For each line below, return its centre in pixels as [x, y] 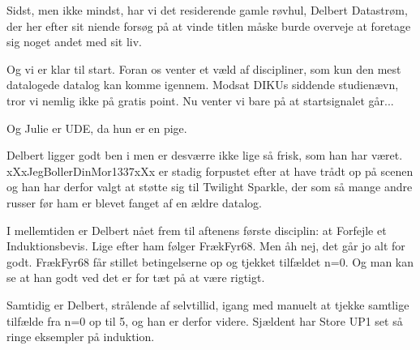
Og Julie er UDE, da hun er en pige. [97, 128]
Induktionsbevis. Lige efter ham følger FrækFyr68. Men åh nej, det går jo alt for [206, 246]
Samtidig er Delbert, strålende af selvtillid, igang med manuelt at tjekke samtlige [208, 304]
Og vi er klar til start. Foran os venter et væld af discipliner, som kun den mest [204, 68]
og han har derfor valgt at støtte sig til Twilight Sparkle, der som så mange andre [210, 187]
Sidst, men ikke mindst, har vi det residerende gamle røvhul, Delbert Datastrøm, [207, 10]
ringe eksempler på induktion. [81, 337]
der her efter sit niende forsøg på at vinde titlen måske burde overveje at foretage [209, 26]
